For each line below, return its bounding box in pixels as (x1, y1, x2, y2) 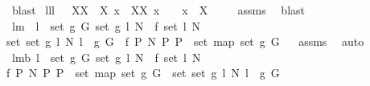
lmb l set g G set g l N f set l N (11, 48, 201, 65)
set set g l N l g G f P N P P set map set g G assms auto (6, 33, 364, 50)
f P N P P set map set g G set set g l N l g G (6, 64, 280, 81)
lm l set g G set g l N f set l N (11, 17, 201, 34)
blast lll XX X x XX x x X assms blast (11, 2, 305, 18)
